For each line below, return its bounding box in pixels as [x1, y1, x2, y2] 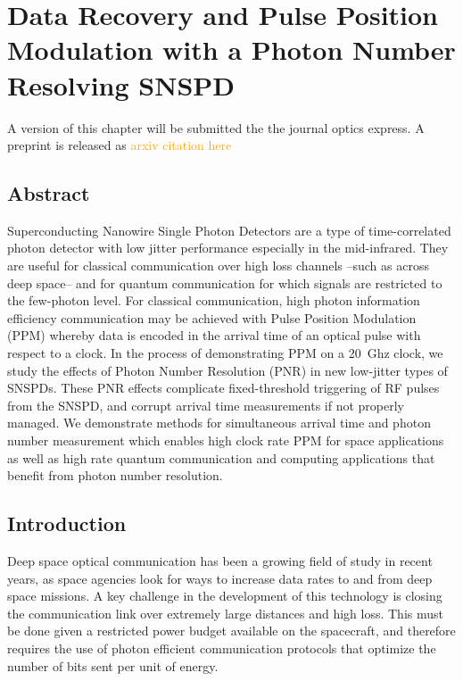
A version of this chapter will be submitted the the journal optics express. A [7, 118, 425, 137]
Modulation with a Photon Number [7, 31, 456, 68]
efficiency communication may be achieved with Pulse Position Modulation [7, 308, 417, 327]
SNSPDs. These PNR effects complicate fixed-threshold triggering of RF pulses [7, 378, 440, 397]
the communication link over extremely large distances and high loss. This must [7, 603, 443, 622]
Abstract [7, 179, 90, 207]
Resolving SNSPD [7, 66, 235, 103]
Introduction [7, 510, 127, 537]
